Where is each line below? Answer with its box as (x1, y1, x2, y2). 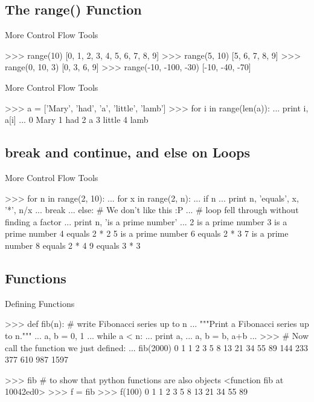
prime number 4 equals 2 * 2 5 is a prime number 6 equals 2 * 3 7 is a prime (5, 227, 289, 240)
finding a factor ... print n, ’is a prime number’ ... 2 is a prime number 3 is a (5, 215, 287, 228)
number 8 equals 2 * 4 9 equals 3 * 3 (5, 239, 141, 251)
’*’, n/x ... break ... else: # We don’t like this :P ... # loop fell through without (5, 203, 299, 216)
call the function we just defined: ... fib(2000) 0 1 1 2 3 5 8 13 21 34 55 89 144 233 (5, 341, 309, 354)
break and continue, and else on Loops (5, 143, 251, 162)
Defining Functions (5, 297, 75, 309)
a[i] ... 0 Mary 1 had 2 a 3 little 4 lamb (5, 113, 149, 126)
